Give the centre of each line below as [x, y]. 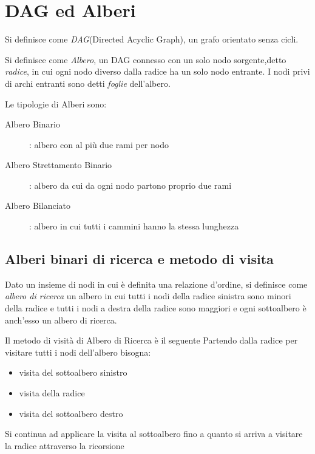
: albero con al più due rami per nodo [99, 144]
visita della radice [52, 393]
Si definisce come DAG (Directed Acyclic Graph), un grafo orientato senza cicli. [152, 39]
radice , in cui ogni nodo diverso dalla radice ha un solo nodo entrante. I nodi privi [157, 71]
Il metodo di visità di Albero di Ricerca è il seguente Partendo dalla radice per [151, 340]
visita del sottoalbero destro [71, 413]
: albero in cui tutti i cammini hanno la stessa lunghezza [134, 226]
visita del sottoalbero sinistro [73, 372]
